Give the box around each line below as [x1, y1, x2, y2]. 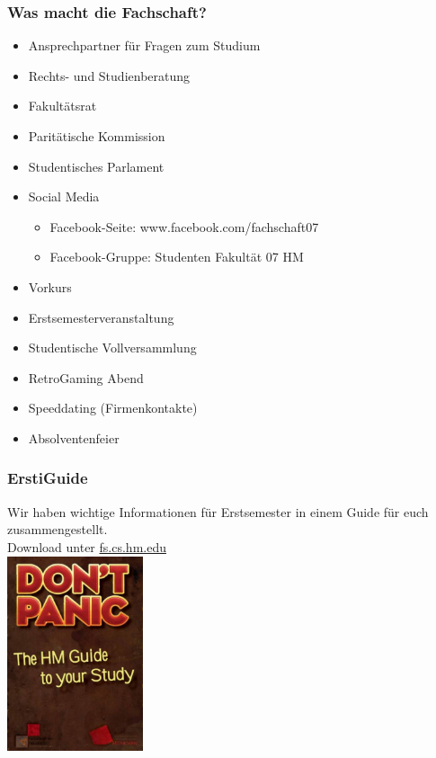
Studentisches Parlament [28, 156, 165, 175]
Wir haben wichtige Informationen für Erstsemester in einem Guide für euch [7, 502, 429, 521]
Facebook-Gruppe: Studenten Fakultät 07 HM [49, 247, 304, 266]
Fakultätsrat [28, 96, 97, 115]
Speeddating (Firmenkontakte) [28, 398, 198, 417]
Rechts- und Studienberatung [28, 66, 191, 85]
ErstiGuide [7, 467, 88, 489]
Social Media [28, 187, 100, 206]
